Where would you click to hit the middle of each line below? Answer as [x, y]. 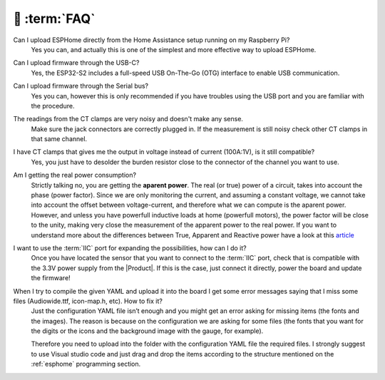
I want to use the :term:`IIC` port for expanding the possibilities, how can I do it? [130, 248]
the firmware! [51, 278]
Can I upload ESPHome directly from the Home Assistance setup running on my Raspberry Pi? [152, 40]
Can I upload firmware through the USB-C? [76, 63]
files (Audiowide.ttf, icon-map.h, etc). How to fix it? [88, 301]
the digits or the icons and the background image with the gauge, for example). [147, 331]
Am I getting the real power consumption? [75, 175]
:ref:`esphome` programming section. [86, 364]
